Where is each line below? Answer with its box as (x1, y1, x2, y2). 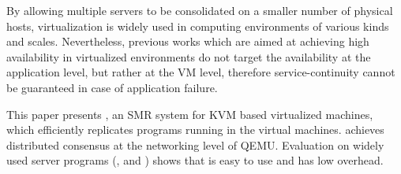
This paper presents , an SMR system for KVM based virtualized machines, (6, 106, 373, 122)
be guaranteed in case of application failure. (6, 79, 218, 95)
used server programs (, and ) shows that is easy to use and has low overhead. (6, 152, 384, 168)
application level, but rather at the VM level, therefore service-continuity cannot (6, 64, 395, 80)
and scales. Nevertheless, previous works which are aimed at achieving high (6, 33, 369, 50)
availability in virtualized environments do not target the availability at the (6, 48, 371, 65)
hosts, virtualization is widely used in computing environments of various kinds (6, 17, 389, 34)
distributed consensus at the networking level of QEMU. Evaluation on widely (6, 136, 384, 153)
